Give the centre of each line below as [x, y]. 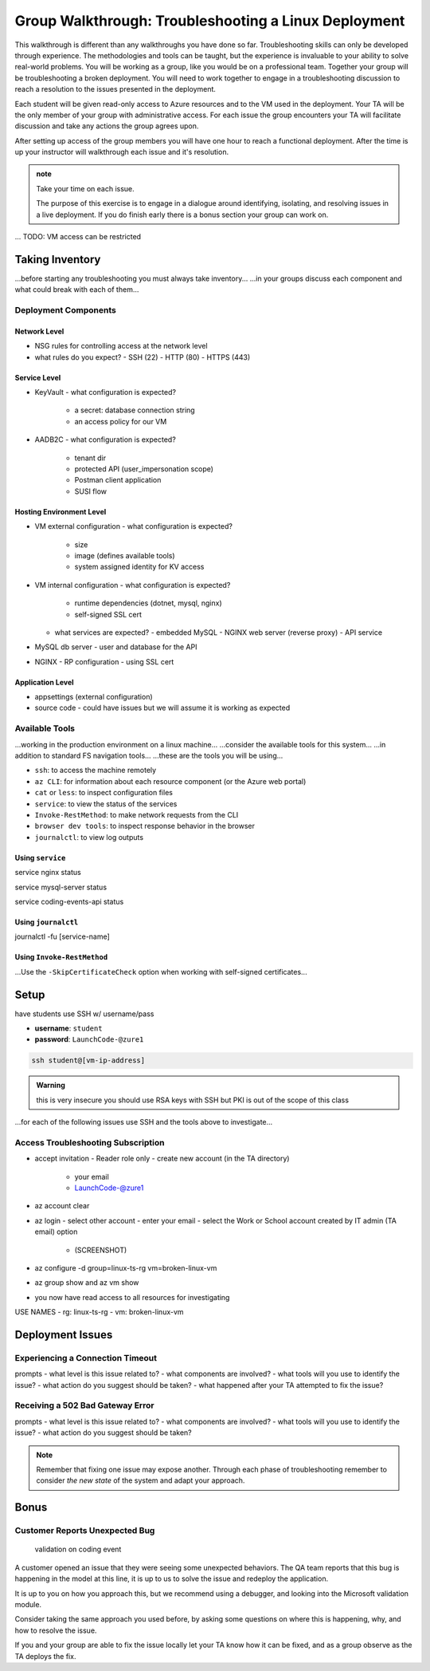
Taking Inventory [58, 259]
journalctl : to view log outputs [89, 837]
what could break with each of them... [77, 290]
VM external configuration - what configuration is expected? [133, 526]
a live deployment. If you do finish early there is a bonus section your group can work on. [182, 215]
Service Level [38, 377]
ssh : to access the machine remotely [96, 770]
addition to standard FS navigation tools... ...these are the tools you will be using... [149, 755]
